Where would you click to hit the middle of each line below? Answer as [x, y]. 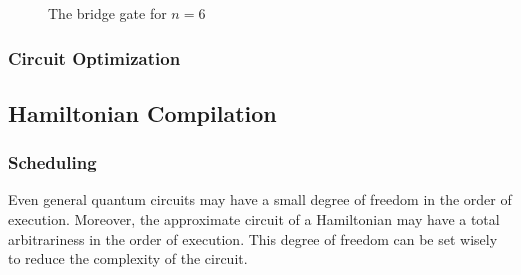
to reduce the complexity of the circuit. [128, 258]
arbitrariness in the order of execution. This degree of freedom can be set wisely [253, 238]
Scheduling [52, 162]
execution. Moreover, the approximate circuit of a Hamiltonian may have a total [254, 219]
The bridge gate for [107, 13]
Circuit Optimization [94, 57]
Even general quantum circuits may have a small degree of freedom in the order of [260, 199]
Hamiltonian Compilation [142, 112]
